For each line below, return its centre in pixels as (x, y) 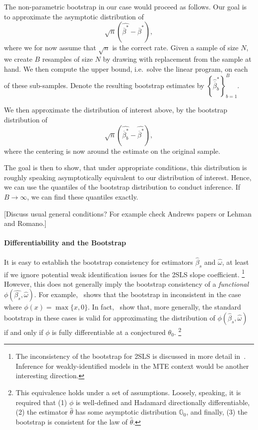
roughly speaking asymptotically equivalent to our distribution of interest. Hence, (128, 177)
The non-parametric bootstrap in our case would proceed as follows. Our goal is (126, 6)
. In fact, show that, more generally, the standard (164, 307)
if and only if (24, 332)
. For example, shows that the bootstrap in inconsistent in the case (138, 294)
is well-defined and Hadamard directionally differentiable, (163, 402)
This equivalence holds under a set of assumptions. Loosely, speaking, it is (128, 392)
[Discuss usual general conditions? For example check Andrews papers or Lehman (128, 213)
